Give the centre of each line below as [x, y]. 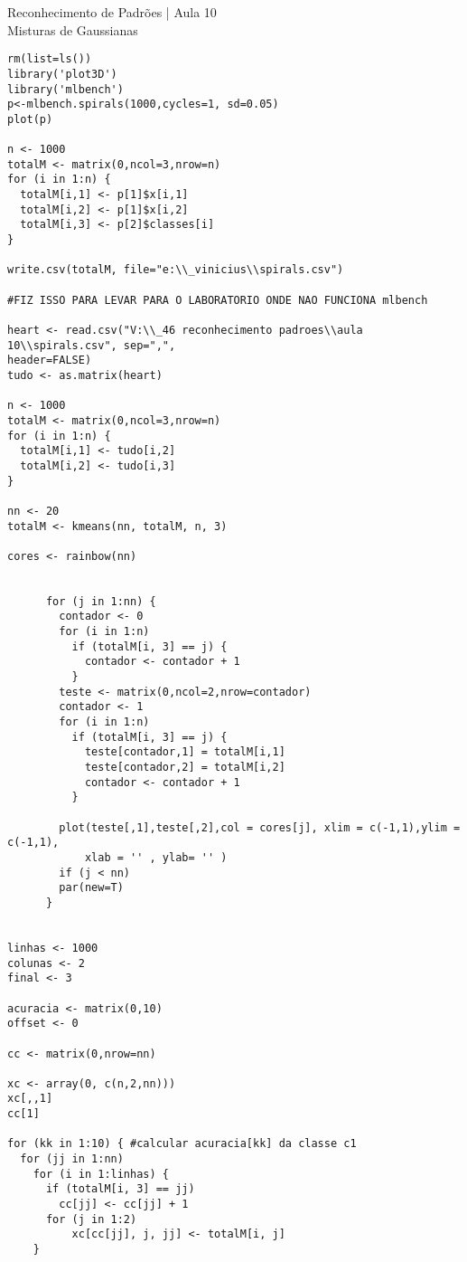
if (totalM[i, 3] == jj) [120, 1189]
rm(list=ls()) [50, 59]
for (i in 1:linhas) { [101, 1174]
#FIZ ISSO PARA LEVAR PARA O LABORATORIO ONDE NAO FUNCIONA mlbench [218, 300]
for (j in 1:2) [91, 1219]
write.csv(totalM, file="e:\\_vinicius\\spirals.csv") [176, 270]
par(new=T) [91, 888]
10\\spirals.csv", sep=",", [92, 345]
